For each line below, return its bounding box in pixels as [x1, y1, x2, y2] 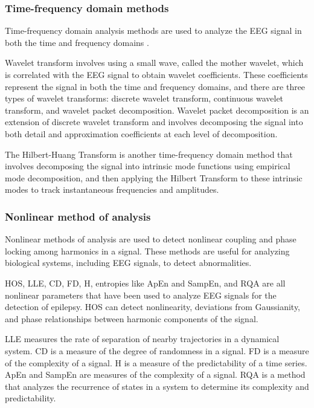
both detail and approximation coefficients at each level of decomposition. [5, 127, 278, 140]
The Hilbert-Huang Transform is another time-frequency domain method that [5, 147, 293, 160]
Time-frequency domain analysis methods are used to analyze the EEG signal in [5, 24, 302, 37]
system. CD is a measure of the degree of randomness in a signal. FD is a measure [5, 344, 309, 357]
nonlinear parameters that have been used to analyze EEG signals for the [5, 288, 277, 301]
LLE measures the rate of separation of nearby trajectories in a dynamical [5, 332, 280, 345]
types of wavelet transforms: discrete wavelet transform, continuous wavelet [5, 92, 284, 105]
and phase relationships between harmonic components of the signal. [5, 312, 258, 325]
